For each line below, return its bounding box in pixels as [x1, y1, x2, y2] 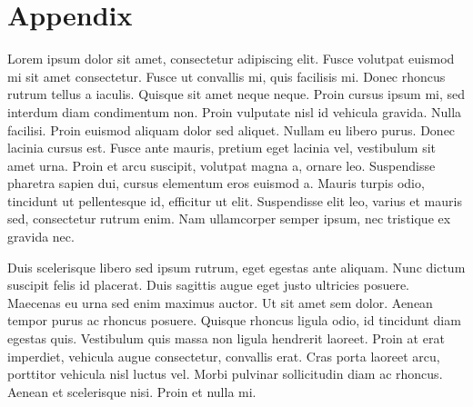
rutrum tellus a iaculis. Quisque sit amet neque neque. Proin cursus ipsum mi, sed [7, 84, 466, 104]
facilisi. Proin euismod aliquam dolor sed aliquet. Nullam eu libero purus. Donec [7, 120, 456, 139]
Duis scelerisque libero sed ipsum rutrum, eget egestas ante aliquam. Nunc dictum [7, 257, 466, 276]
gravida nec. [7, 227, 75, 246]
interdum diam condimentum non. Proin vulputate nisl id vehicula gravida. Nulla [7, 102, 462, 121]
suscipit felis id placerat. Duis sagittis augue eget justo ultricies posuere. [7, 275, 409, 294]
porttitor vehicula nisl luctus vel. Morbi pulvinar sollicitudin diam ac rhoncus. [7, 364, 443, 383]
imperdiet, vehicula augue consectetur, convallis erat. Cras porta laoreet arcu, [7, 346, 440, 365]
